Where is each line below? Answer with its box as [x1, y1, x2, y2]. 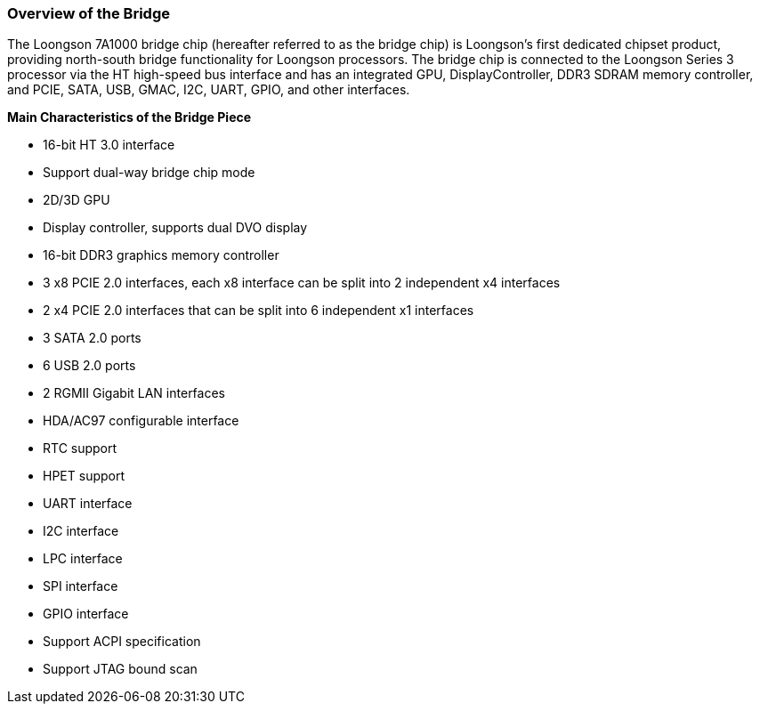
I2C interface [43, 523, 119, 539]
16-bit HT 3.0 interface [43, 137, 175, 153]
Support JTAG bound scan [43, 661, 198, 677]
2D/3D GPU [43, 192, 110, 208]
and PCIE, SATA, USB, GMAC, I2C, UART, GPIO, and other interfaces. [7, 82, 410, 98]
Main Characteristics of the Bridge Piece [7, 109, 252, 125]
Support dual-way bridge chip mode [43, 165, 255, 181]
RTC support [43, 440, 117, 456]
